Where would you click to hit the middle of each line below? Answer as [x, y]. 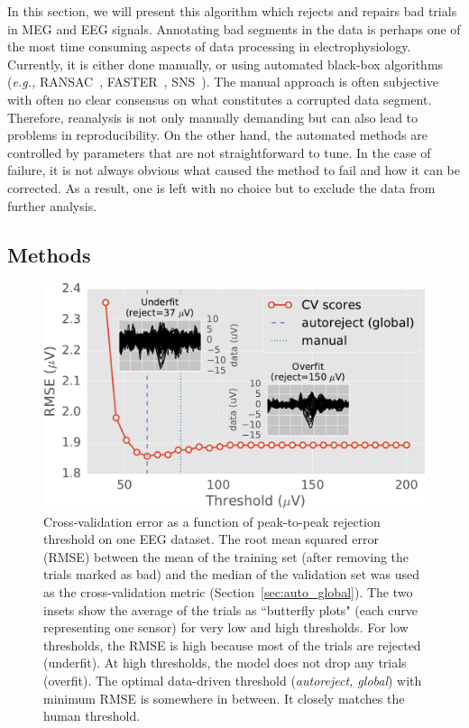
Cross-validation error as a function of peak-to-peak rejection [212, 521]
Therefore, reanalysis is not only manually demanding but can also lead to [213, 117]
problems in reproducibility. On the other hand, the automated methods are [217, 135]
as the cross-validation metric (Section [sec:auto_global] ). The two [228, 591]
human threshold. [92, 716]
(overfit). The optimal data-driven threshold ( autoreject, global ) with [233, 680]
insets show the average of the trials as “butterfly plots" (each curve [230, 609]
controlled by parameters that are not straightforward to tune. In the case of [219, 152]
